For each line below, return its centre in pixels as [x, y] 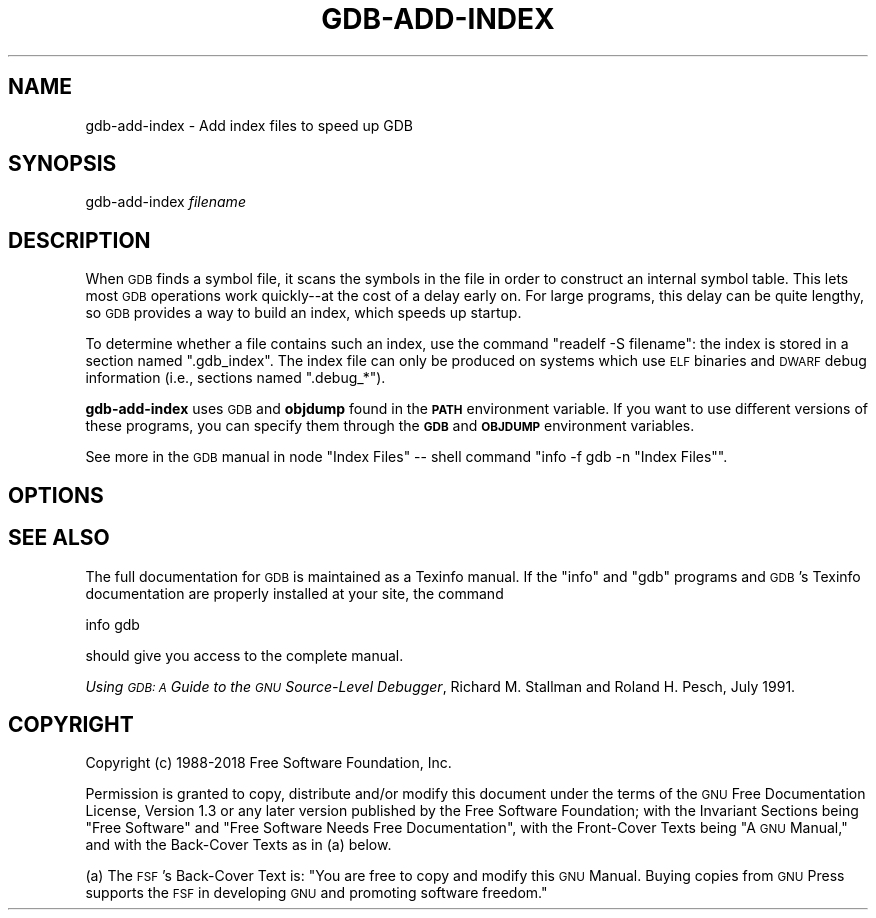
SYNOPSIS [62, 164]
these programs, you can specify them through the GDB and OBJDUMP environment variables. [390, 426]
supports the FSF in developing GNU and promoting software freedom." [316, 893]
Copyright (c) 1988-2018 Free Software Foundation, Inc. [268, 763]
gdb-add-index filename [165, 202]
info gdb [112, 624]
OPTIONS [56, 495]
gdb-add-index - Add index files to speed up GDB [249, 125]
